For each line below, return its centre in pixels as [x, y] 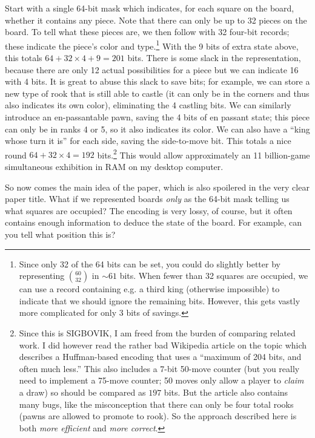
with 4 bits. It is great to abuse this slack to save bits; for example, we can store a [157, 81]
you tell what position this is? [60, 234]
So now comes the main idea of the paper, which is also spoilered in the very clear [157, 187]
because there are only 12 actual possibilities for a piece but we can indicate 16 [152, 69]
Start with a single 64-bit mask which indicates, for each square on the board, [150, 8]
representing [42, 276]
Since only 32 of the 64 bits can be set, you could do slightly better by [150, 263]
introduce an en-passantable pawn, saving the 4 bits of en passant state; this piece [157, 117]
